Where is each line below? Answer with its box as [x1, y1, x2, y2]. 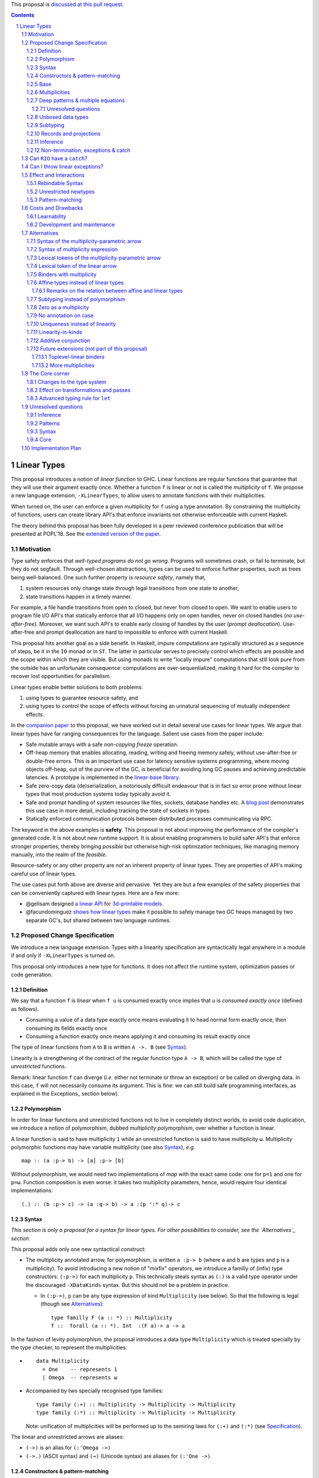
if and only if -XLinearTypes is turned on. [11, 952, 115, 959]
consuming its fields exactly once [25, 1025, 108, 1032]
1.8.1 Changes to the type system [27, 378, 106, 385]
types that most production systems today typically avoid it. [25, 790, 171, 798]
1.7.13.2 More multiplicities [31, 361, 95, 369]
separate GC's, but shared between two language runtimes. [25, 916, 171, 923]
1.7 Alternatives [21, 229, 58, 236]
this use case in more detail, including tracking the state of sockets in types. [25, 807, 211, 814]
